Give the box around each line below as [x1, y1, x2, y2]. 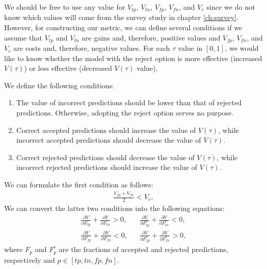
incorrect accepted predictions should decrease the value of [16, 134, 201, 145]
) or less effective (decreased [24, 63, 112, 73]
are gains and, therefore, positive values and [82, 32, 221, 43]
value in [177, 43, 203, 53]
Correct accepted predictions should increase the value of [16, 124, 196, 135]
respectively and [4, 254, 55, 265]
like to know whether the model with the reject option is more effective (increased [4, 52, 262, 63]
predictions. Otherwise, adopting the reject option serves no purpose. [16, 107, 234, 118]
